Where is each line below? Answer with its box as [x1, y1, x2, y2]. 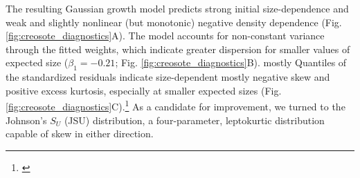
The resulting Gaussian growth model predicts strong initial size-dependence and [6, 1, 349, 15]
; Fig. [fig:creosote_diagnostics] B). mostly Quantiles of [115, 55, 347, 70]
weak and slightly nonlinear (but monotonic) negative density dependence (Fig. [6, 14, 342, 29]
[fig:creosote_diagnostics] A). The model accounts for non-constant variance [6, 28, 325, 43]
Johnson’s [6, 112, 47, 127]
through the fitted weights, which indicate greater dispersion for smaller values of [6, 41, 350, 56]
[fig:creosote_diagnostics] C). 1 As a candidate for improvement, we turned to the [6, 97, 345, 114]
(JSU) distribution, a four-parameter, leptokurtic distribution [64, 112, 325, 127]
